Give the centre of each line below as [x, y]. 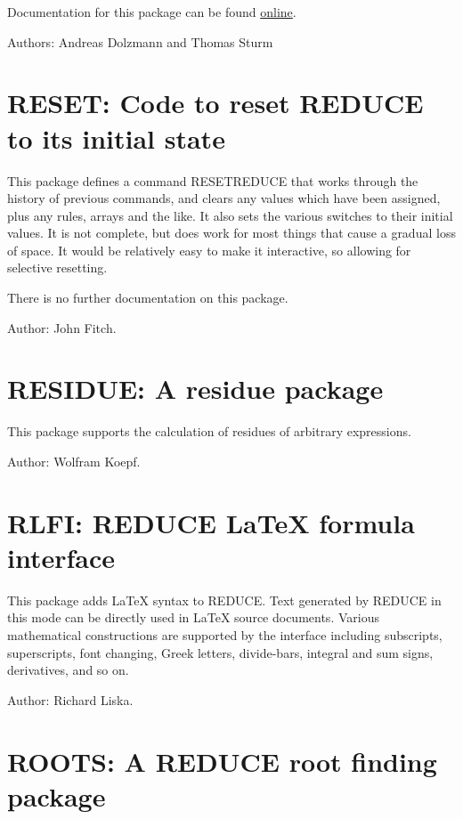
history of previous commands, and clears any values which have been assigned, [224, 198]
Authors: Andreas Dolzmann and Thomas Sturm [140, 41]
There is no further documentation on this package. [148, 298]
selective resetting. [57, 268]
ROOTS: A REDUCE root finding [222, 761]
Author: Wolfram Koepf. [74, 461]
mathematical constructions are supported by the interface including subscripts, [225, 635]
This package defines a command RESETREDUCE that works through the [213, 180]
